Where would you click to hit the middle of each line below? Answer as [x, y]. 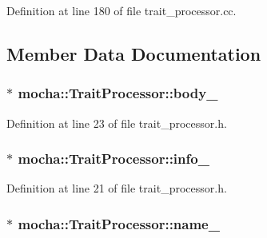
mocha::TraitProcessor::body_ [118, 93]
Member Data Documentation [134, 53]
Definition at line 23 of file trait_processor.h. [117, 123]
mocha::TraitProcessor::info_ [114, 159]
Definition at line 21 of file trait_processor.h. [117, 188]
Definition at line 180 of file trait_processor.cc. [122, 10]
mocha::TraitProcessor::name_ [119, 223]
